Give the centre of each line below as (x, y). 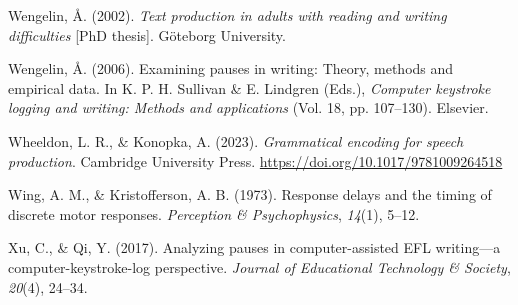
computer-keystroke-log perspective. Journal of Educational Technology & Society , (259, 266)
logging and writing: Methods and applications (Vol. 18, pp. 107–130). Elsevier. (248, 107)
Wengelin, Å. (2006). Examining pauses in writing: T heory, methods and (231, 68)
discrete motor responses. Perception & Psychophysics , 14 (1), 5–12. (214, 213)
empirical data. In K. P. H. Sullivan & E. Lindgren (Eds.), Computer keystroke (249, 87)
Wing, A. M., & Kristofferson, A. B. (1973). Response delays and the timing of (250, 194)
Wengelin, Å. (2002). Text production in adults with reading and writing (227, 15)
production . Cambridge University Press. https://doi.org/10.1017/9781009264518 (255, 160)
